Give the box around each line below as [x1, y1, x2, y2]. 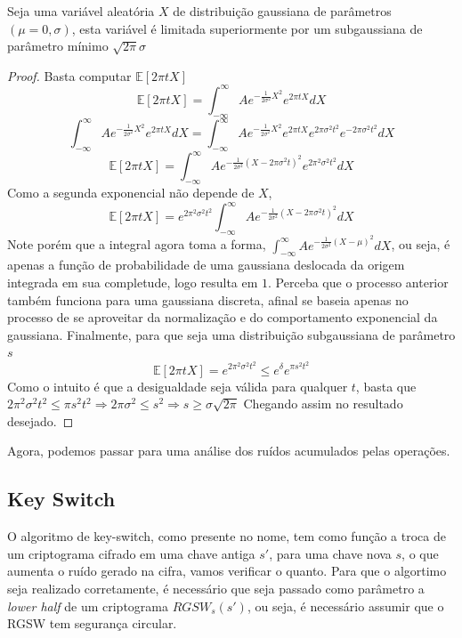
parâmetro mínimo [7, 36, 109, 55]
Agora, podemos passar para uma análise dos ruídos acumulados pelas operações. [7, 441, 450, 460]
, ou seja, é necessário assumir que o [247, 596, 444, 615]
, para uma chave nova [269, 544, 392, 562]
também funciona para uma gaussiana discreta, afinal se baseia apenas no [7, 290, 409, 309]
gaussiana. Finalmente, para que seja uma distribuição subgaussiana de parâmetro [7, 325, 456, 343]
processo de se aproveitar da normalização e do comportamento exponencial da [7, 308, 438, 327]
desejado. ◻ [7, 411, 74, 430]
